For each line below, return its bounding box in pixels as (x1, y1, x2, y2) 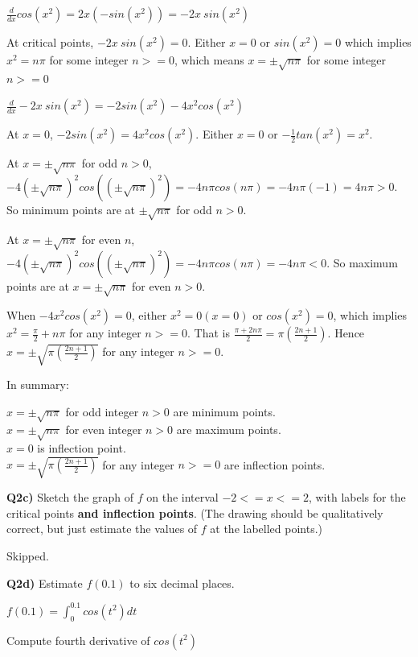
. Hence (327, 324, 365, 341)
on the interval (146, 489, 219, 506)
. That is (187, 324, 231, 341)
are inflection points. (223, 456, 326, 473)
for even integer (65, 421, 142, 438)
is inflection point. (37, 440, 126, 457)
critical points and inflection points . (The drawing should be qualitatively (6, 504, 383, 521)
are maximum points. (176, 421, 281, 438)
